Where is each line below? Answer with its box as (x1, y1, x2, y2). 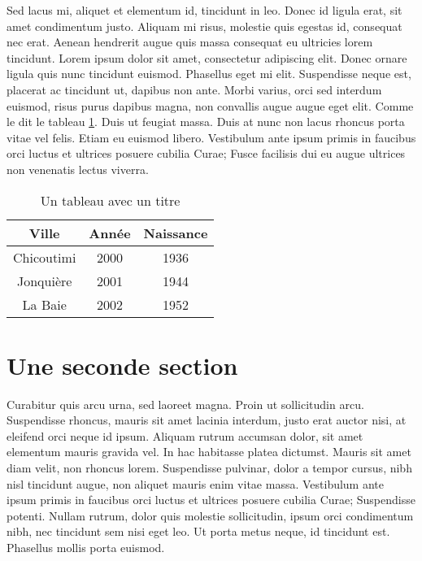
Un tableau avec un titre (40, 190, 181, 210)
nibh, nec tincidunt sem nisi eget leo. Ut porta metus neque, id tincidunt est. (7, 523, 390, 540)
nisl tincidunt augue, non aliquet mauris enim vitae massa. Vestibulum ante (7, 475, 385, 492)
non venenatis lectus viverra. (7, 160, 149, 177)
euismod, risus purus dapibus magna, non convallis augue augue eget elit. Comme (7, 97, 414, 114)
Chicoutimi (13, 247, 76, 267)
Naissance (143, 223, 208, 242)
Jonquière (16, 271, 72, 290)
